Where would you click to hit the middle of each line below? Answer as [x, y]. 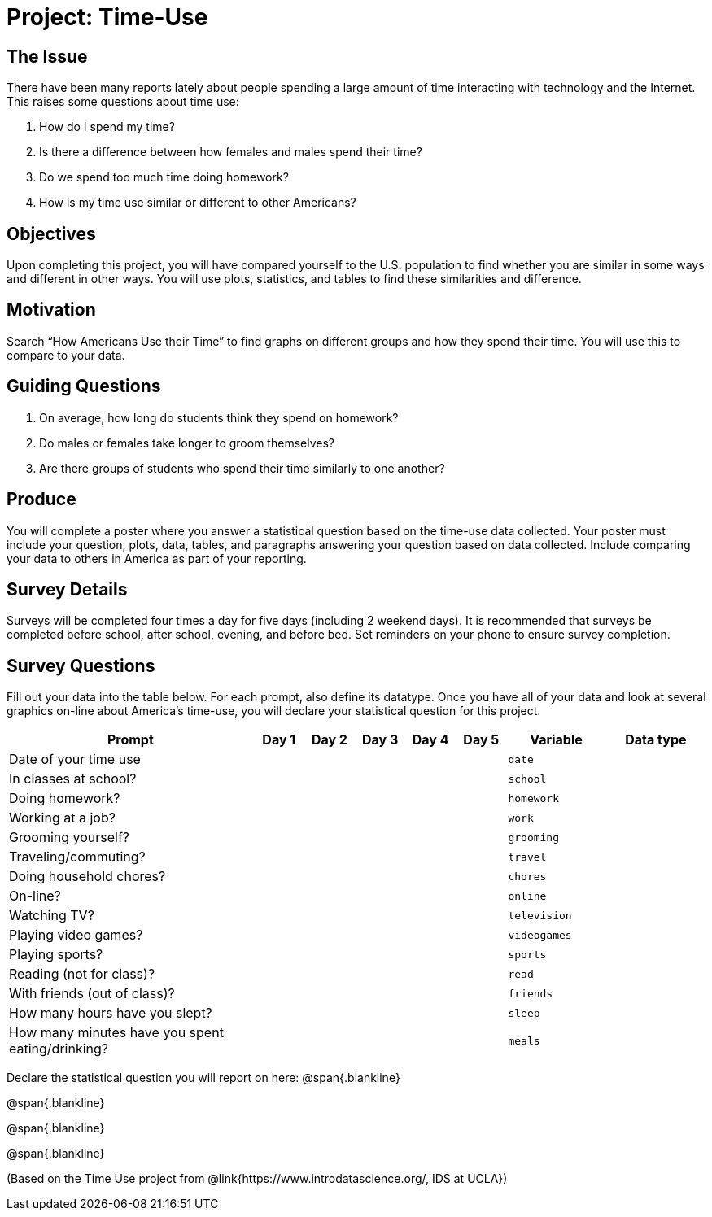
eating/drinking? [59, 1049]
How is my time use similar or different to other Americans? [198, 203]
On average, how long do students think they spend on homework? [219, 417]
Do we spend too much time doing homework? [164, 177]
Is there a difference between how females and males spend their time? [231, 152]
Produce [41, 499]
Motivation [51, 310]
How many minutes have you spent [116, 1033]
